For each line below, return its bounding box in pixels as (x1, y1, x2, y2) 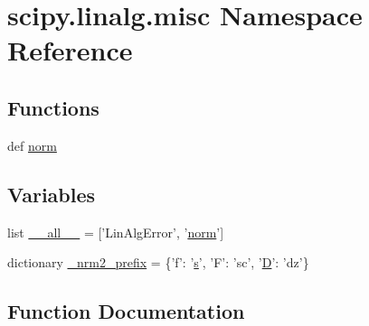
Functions (7, 93, 99, 121)
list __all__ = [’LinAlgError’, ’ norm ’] (7, 222, 224, 241)
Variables (7, 180, 96, 208)
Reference (7, 32, 133, 69)
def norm (7, 135, 57, 154)
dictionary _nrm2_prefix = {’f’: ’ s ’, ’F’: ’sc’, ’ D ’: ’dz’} (7, 253, 309, 272)
